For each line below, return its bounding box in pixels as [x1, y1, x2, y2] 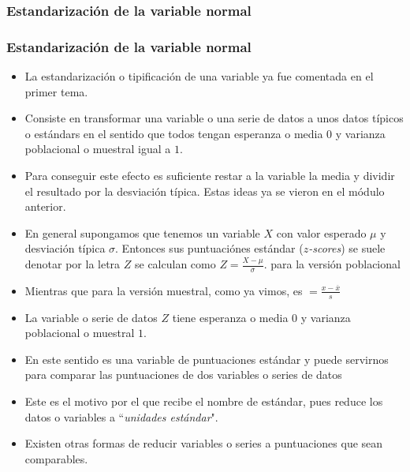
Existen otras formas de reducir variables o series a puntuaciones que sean [24, 435, 383, 451]
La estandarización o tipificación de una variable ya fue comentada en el [24, 68, 374, 84]
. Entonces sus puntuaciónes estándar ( [115, 240, 304, 257]
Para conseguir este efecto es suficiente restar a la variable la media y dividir [24, 167, 395, 184]
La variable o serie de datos [24, 309, 158, 325]
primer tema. [24, 83, 88, 99]
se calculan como [134, 256, 216, 272]
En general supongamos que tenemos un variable [24, 224, 260, 241]
